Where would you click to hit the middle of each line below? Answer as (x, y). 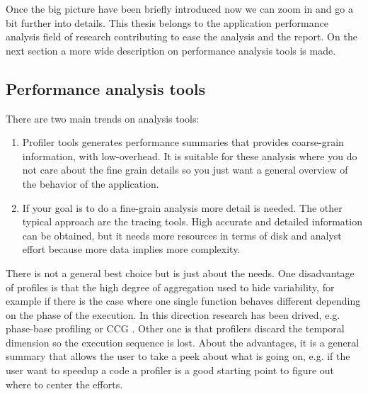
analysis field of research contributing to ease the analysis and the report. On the (182, 36)
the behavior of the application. (91, 183)
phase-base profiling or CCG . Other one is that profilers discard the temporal (175, 328)
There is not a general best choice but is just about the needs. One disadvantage (180, 272)
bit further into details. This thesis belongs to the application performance (167, 22)
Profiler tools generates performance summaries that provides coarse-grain (183, 142)
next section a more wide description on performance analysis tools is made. (171, 50)
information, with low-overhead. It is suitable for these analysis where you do (190, 156)
